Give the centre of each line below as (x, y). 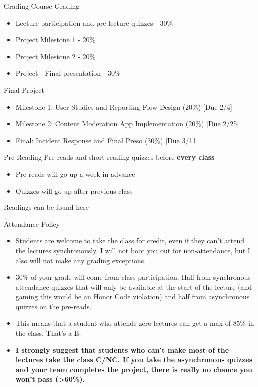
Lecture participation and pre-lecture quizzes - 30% (94, 23)
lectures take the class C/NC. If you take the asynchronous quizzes (134, 359)
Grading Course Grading (42, 6)
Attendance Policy (32, 224)
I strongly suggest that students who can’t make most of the (122, 349)
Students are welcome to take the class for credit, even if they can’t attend (130, 241)
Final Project (24, 90)
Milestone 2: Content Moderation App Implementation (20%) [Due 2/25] (127, 123)
